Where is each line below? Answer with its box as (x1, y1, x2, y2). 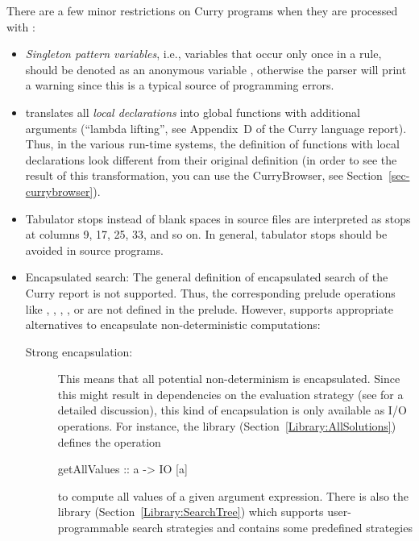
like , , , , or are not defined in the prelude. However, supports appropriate (25, 300, 394, 317)
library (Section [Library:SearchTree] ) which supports (57, 503, 324, 520)
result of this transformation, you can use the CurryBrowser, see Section (25, 167, 383, 184)
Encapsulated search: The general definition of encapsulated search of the (25, 268, 388, 285)
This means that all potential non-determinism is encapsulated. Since (57, 370, 400, 387)
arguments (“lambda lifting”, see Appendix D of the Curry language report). (25, 119, 407, 136)
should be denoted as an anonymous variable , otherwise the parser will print (25, 60, 407, 77)
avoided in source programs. (25, 241, 164, 258)
